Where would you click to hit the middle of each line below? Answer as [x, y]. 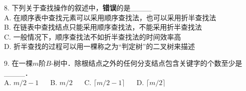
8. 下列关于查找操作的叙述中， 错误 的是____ [78, 7]
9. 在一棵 [18, 63]
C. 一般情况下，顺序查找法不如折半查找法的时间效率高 [93, 36]
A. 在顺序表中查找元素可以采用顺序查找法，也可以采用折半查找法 [110, 17]
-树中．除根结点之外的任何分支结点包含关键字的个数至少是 [147, 63]
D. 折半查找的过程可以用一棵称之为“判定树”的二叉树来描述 [100, 46]
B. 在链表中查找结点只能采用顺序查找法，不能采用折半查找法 [103, 27]
